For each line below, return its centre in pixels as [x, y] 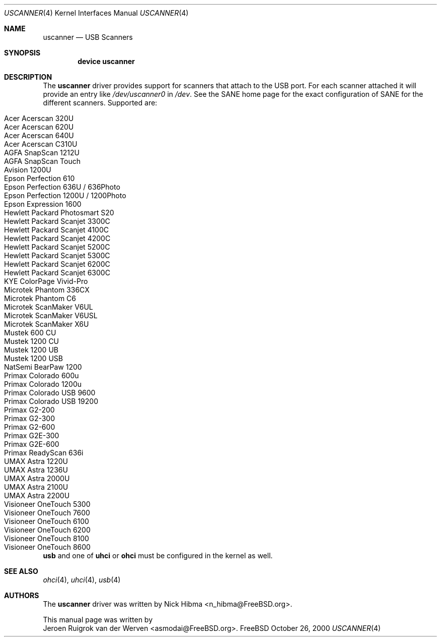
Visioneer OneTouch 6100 [47, 521]
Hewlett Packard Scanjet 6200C [57, 264]
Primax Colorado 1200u [43, 384]
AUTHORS [22, 595]
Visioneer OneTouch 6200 [47, 530]
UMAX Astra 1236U [36, 470]
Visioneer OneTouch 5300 [47, 504]
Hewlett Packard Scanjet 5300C [57, 255]
